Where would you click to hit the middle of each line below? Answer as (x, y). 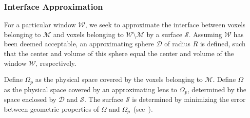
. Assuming (205, 34)
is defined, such (223, 44)
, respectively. (56, 63)
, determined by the (217, 89)
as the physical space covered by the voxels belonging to (119, 79)
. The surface (104, 99)
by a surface (164, 34)
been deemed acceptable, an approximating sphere (79, 44)
